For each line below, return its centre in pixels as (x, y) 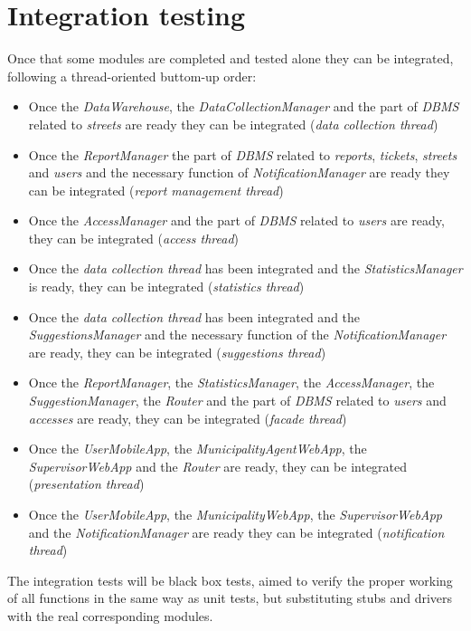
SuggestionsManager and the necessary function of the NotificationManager (237, 335)
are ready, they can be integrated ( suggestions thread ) (177, 352)
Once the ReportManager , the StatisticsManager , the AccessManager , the (231, 382)
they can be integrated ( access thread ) (134, 238)
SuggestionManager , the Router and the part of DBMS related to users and (237, 401)
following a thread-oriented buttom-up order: (132, 76)
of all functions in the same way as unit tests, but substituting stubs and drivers (230, 598)
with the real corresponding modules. (110, 615)
